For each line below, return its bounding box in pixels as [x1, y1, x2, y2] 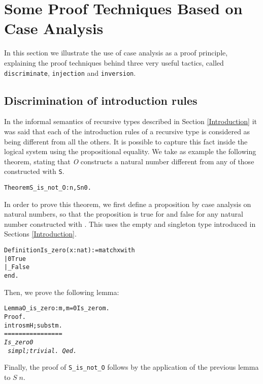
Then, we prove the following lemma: [4, 286, 119, 297]
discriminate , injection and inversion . [4, 67, 136, 78]
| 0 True [4, 255, 26, 262]
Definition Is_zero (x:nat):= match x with [4, 247, 135, 254]
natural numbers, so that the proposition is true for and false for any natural [4, 209, 243, 219]
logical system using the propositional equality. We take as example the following [4, 146, 256, 157]
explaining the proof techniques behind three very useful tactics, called [4, 57, 224, 68]
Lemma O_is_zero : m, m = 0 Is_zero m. [4, 305, 110, 312]
